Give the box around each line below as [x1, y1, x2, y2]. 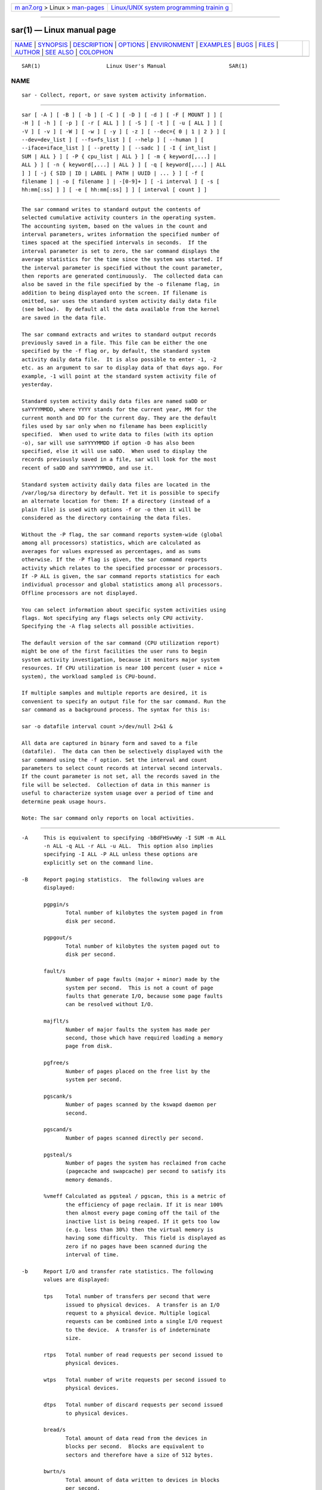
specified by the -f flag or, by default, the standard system [21, 347, 210, 355]
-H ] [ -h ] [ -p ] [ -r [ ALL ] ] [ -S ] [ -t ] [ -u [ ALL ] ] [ [21, 120, 223, 126]
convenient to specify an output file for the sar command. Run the [21, 698, 226, 704]
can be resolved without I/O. [66, 1001, 154, 1008]
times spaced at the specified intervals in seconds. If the [21, 239, 208, 246]
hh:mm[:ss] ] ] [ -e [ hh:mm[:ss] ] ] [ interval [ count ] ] [21, 187, 208, 193]
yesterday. [21, 381, 54, 387]
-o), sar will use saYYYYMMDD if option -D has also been [21, 439, 195, 446]
